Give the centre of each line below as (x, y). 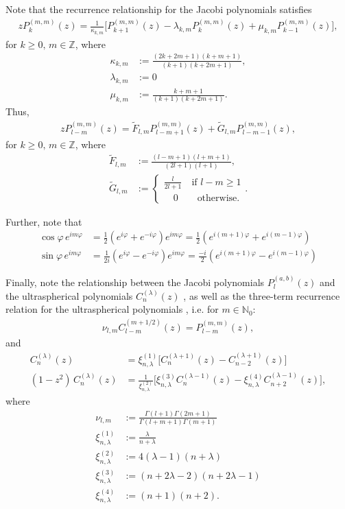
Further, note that (44, 221)
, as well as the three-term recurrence (262, 295)
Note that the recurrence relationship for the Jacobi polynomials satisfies (159, 9)
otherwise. (218, 198)
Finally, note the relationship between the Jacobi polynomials (135, 282)
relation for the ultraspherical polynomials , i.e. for (112, 309)
